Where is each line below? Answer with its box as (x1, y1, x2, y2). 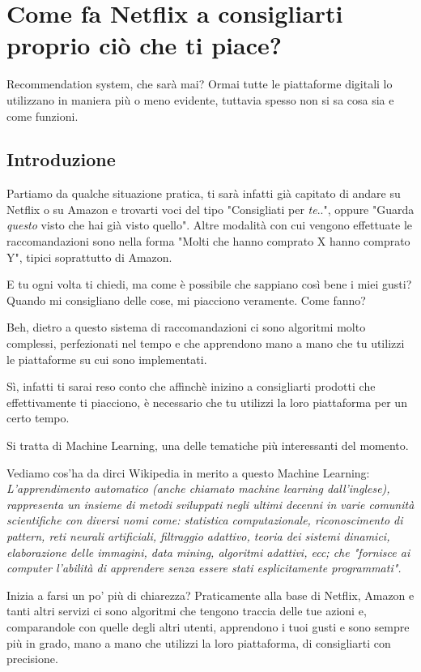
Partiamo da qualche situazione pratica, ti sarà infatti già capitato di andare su (6, 185, 401, 202)
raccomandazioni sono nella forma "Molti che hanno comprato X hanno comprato (6, 233, 410, 250)
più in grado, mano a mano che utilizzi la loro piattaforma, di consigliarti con (6, 634, 391, 651)
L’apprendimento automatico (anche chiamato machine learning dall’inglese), (6, 480, 390, 497)
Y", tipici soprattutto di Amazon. (6, 248, 172, 265)
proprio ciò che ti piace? (6, 28, 282, 62)
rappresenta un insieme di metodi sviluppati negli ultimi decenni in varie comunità (6, 495, 415, 512)
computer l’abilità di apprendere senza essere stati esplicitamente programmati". (6, 559, 402, 576)
